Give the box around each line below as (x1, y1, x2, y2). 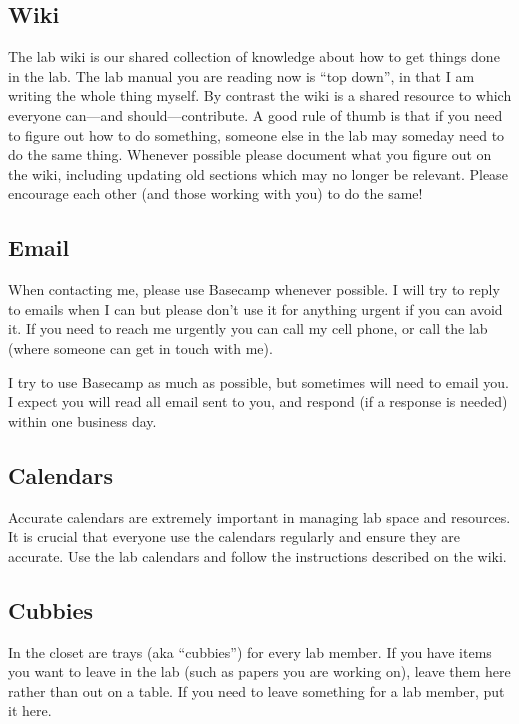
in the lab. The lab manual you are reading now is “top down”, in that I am (8, 65, 475, 86)
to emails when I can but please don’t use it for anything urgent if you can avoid (8, 298, 503, 319)
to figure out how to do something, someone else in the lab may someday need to (8, 124, 505, 145)
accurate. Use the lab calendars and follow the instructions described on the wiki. (8, 545, 507, 566)
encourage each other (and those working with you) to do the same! (8, 183, 423, 204)
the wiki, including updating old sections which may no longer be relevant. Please (8, 163, 508, 184)
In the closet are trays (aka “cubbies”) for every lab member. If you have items (8, 641, 492, 662)
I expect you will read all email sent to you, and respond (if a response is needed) (8, 391, 508, 412)
